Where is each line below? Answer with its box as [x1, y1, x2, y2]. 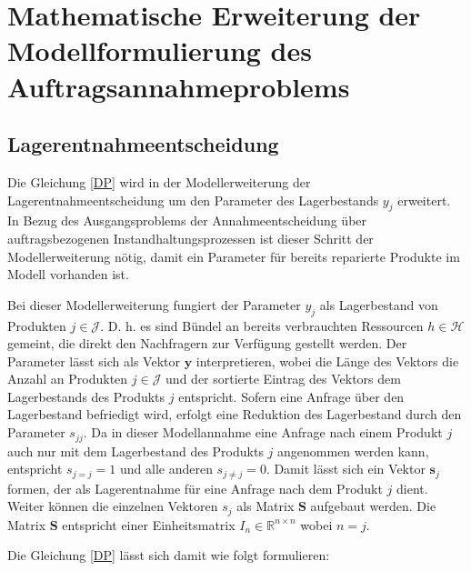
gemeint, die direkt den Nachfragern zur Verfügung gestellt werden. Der [7, 334, 407, 353]
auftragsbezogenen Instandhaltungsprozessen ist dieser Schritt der [7, 228, 374, 247]
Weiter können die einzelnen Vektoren [7, 496, 218, 516]
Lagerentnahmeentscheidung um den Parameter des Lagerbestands [7, 190, 379, 209]
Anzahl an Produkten [7, 369, 128, 388]
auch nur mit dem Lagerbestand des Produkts [7, 441, 264, 460]
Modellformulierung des [7, 32, 312, 69]
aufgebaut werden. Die [310, 496, 436, 516]
